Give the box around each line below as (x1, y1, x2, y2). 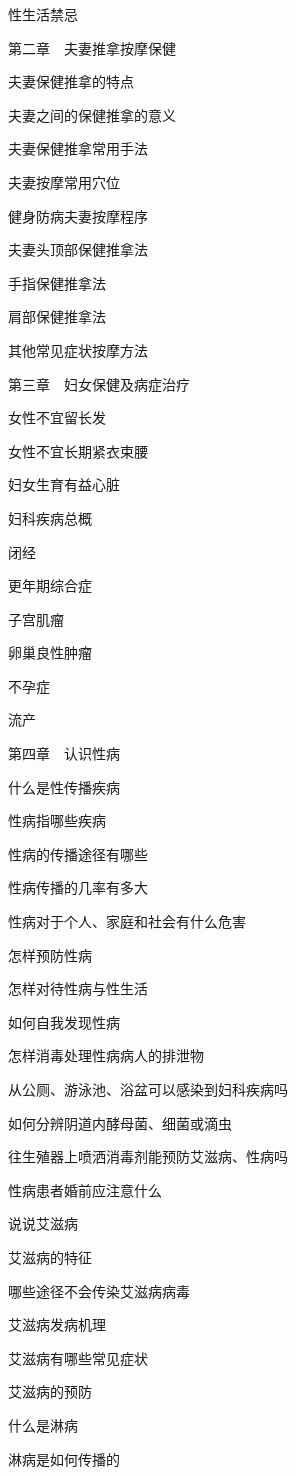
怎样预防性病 (8, 944, 92, 965)
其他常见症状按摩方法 (8, 339, 148, 360)
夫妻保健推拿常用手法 (8, 138, 148, 159)
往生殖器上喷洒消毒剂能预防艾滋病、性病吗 (8, 1146, 288, 1167)
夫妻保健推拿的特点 (8, 71, 134, 92)
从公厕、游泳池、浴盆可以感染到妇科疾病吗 (8, 1079, 288, 1099)
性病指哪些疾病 (8, 810, 106, 831)
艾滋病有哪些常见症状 (8, 1347, 148, 1368)
